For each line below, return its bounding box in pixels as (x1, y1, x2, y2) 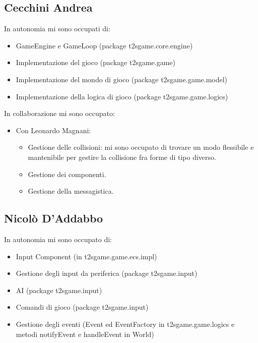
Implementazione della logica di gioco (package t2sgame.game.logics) (16, 91, 228, 101)
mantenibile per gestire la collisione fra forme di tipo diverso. (28, 151, 216, 162)
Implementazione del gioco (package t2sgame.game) (16, 57, 175, 68)
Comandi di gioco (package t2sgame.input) (16, 302, 149, 312)
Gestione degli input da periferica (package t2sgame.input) (16, 268, 198, 278)
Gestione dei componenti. (28, 168, 106, 179)
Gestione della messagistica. (28, 186, 114, 196)
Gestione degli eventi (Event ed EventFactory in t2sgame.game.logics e (16, 318, 235, 329)
